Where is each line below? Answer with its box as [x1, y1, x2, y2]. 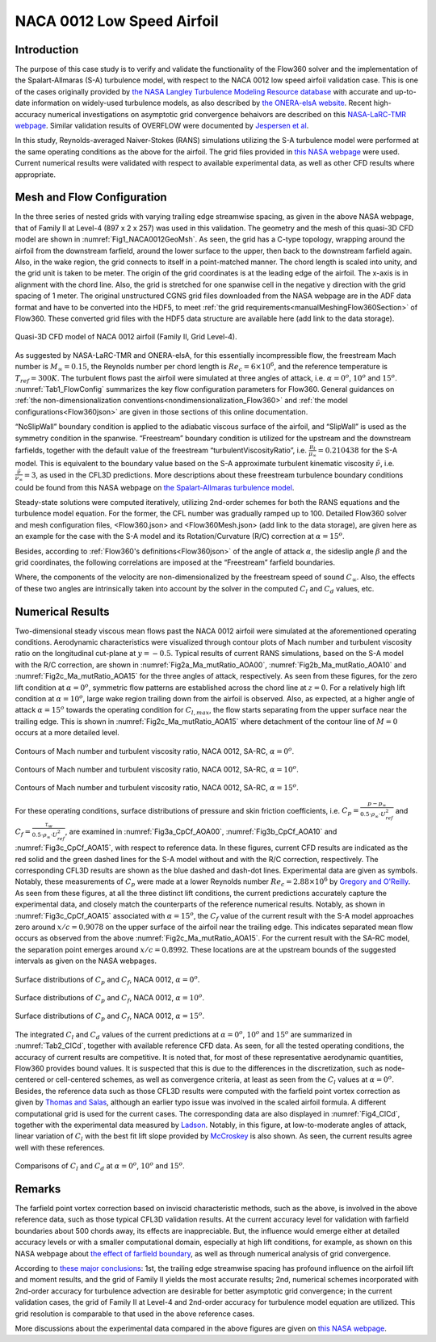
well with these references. [15, 1142, 105, 1152]
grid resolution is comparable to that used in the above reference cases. [15, 1309, 255, 1319]
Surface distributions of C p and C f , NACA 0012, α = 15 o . [15, 1010, 205, 1023]
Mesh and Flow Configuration [15, 191, 167, 204]
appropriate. [15, 170, 57, 179]
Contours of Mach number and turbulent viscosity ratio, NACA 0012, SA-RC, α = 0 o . [15, 745, 295, 755]
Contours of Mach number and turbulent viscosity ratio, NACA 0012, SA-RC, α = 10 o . [15, 764, 299, 774]
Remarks [15, 1182, 61, 1196]
